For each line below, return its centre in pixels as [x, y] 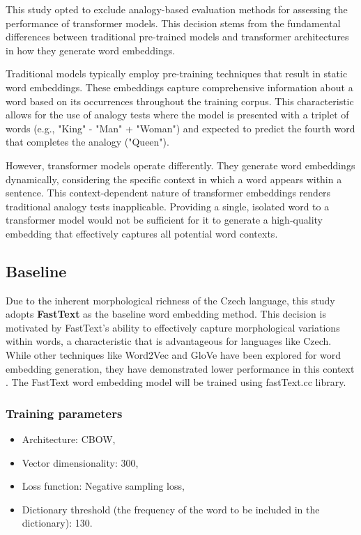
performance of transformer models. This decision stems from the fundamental [173, 23]
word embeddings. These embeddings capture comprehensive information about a [179, 87]
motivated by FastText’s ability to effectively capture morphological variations [173, 327]
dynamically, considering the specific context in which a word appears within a [174, 179]
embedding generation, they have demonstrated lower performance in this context [180, 368]
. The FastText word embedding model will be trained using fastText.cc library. [176, 382]
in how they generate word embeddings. [91, 50]
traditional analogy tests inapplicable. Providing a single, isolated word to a [168, 206]
